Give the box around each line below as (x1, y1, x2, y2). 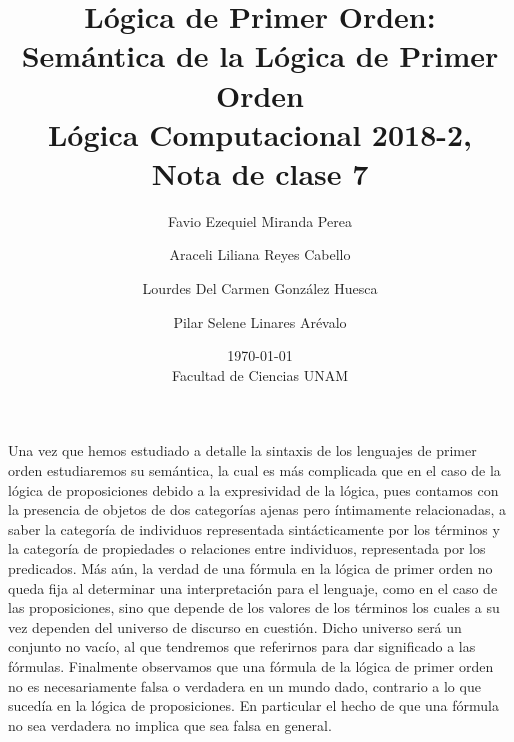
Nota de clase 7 (151, 152, 369, 193)
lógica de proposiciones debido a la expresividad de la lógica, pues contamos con (8, 479, 499, 500)
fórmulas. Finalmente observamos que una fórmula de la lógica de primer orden (8, 655, 494, 676)
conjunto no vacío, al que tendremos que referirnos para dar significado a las (8, 636, 476, 657)
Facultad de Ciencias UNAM (171, 364, 349, 385)
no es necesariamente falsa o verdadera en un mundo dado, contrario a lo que (8, 675, 481, 696)
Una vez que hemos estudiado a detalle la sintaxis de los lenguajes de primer (8, 440, 477, 461)
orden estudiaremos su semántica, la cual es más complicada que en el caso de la (8, 460, 501, 481)
